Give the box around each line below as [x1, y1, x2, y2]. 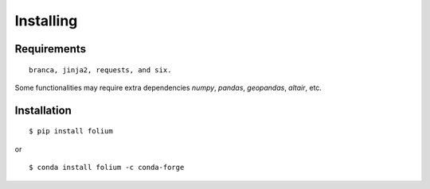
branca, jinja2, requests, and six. [29, 65, 172, 75]
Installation [14, 103, 72, 117]
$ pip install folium [29, 127, 113, 136]
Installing [14, 12, 78, 29]
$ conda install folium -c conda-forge [29, 163, 185, 172]
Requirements [14, 42, 87, 56]
